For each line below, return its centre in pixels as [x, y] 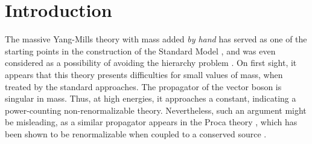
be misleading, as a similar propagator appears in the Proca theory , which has [151, 122]
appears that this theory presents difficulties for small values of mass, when [144, 74]
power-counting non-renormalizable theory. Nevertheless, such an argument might [156, 110]
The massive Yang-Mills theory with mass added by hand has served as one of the [156, 39]
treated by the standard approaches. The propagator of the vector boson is [143, 86]
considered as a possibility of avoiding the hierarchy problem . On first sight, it [151, 63]
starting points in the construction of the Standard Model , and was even [140, 51]
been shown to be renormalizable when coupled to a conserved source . [136, 133]
